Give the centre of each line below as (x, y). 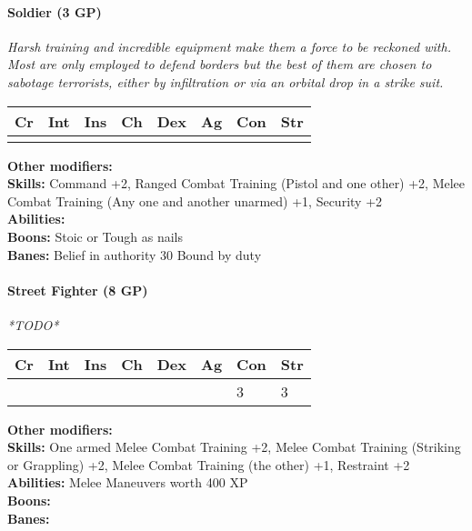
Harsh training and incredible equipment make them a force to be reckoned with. (229, 46)
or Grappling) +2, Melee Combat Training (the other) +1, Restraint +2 (209, 464)
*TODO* (33, 324)
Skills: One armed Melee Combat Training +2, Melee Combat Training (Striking (234, 447)
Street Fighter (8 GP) (78, 290)
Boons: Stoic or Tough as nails (95, 236)
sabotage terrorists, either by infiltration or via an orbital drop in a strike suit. (226, 81)
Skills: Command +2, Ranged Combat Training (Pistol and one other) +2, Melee (236, 183)
